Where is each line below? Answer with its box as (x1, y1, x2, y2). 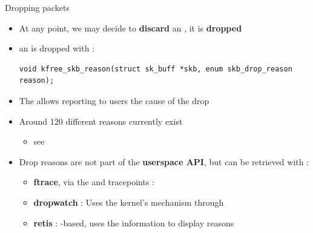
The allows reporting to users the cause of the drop (19, 94, 209, 107)
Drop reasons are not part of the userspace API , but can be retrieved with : (19, 155, 309, 168)
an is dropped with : (19, 42, 94, 54)
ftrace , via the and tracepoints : (33, 176, 154, 188)
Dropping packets (5, 1, 70, 13)
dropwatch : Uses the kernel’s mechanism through (33, 195, 224, 208)
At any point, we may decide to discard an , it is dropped (19, 21, 242, 34)
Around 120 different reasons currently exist (19, 114, 183, 127)
